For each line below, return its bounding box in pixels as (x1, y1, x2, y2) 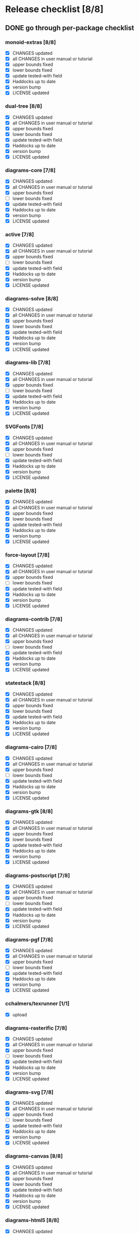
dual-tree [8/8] (5, 103, 42, 110)
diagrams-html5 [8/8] (5, 1217, 59, 1224)
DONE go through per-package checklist (5, 24, 134, 32)
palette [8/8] (5, 487, 36, 494)
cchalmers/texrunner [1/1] (5, 1000, 70, 1007)
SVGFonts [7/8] (5, 423, 43, 430)
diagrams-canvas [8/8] (5, 1152, 63, 1160)
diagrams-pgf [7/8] (5, 936, 53, 943)
